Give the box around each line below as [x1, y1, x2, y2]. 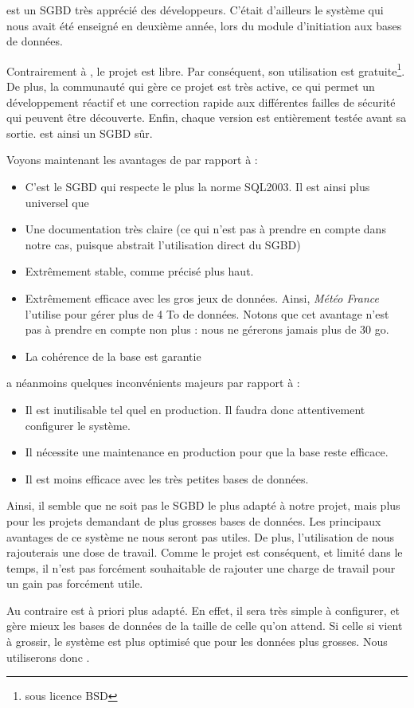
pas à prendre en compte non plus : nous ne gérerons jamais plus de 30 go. [25, 321, 389, 338]
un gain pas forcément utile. [6, 575, 143, 592]
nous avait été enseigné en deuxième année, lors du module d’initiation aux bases [6, 17, 402, 33]
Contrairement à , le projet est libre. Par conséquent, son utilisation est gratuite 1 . [6, 60, 405, 79]
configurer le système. [25, 417, 131, 433]
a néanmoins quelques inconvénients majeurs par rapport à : [6, 374, 300, 391]
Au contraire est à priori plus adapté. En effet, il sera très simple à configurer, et [6, 601, 400, 618]
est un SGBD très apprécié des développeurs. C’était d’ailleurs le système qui [6, 2, 384, 18]
